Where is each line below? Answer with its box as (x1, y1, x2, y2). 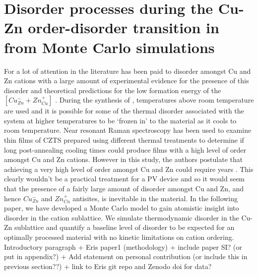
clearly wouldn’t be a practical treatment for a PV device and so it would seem (4, 173, 245, 184)
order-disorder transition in (28, 17, 219, 38)
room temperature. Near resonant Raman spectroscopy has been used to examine (4, 125, 252, 135)
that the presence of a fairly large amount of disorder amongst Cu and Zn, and (4, 183, 244, 194)
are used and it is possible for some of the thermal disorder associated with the (4, 106, 244, 116)
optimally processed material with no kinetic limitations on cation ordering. (4, 232, 234, 242)
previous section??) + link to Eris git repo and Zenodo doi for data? (4, 261, 212, 271)
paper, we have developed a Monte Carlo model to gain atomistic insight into (4, 203, 239, 213)
